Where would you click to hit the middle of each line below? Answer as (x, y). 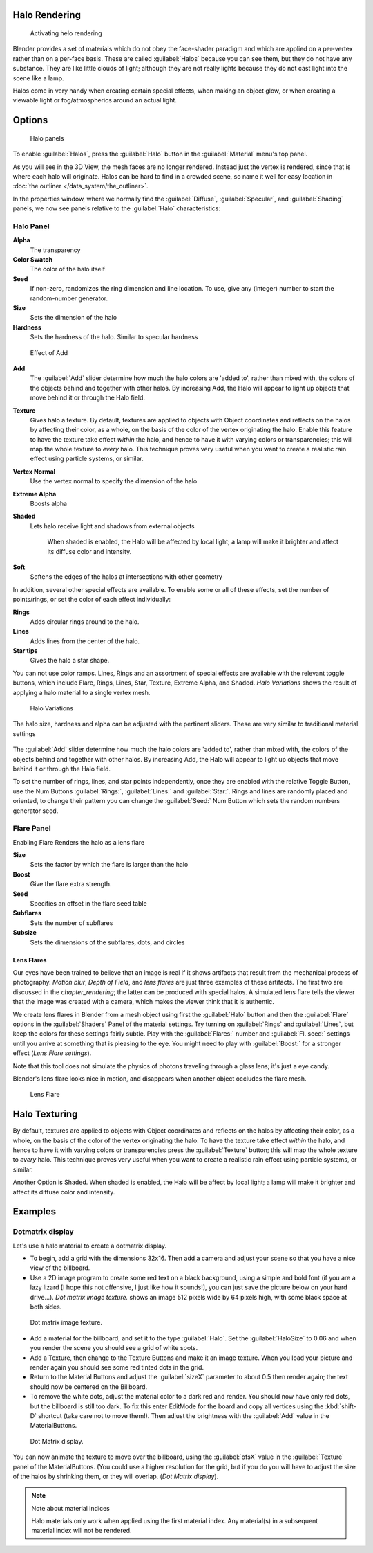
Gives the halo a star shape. (70, 661)
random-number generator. (69, 298)
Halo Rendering (47, 15)
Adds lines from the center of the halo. (85, 641)
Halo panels (47, 138)
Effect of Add (49, 352)
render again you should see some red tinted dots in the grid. (117, 1367)
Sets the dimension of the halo (74, 318)
